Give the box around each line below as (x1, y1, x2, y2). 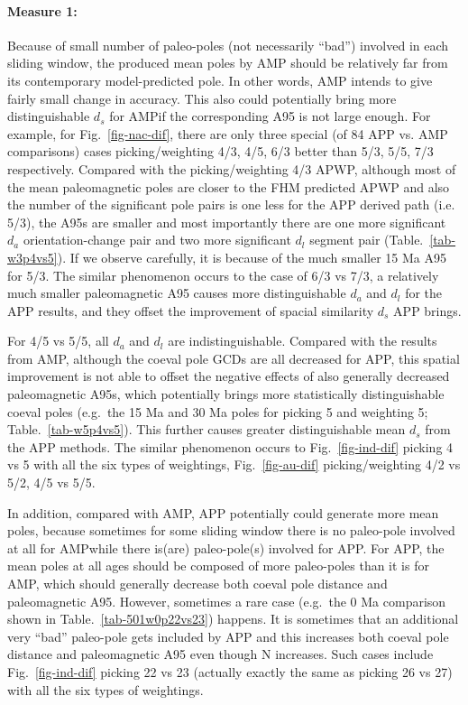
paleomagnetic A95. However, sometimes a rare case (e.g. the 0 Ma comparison (7, 591, 446, 610)
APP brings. (393, 301, 462, 320)
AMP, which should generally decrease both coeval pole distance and (7, 574, 388, 593)
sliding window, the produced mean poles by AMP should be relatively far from (7, 53, 448, 72)
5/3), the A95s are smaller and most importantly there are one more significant (7, 212, 446, 231)
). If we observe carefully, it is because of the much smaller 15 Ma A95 (57, 247, 446, 266)
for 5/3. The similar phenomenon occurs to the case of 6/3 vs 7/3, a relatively (7, 265, 439, 284)
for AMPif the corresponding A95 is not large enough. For (109, 107, 431, 125)
